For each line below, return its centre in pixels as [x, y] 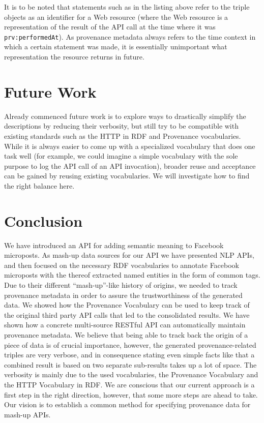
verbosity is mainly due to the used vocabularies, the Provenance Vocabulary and [131, 374]
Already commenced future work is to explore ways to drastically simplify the [125, 116]
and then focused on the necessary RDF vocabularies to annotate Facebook [122, 265]
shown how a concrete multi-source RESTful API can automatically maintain [125, 325]
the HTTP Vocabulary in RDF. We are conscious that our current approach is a [129, 384]
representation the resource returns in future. [74, 57]
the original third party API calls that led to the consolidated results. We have [127, 314]
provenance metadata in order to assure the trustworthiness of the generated [123, 295]
